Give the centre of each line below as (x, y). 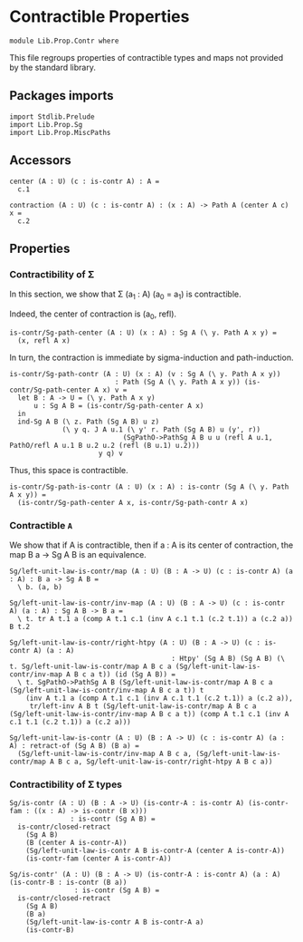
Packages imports (62, 96)
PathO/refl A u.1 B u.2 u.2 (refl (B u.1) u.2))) (105, 445)
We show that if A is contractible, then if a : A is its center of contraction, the (151, 545)
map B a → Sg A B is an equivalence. (78, 555)
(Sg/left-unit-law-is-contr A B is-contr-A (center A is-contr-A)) (155, 851)
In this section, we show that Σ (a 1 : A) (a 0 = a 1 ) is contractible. (125, 295)
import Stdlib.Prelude (52, 117)
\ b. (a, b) (40, 588)
